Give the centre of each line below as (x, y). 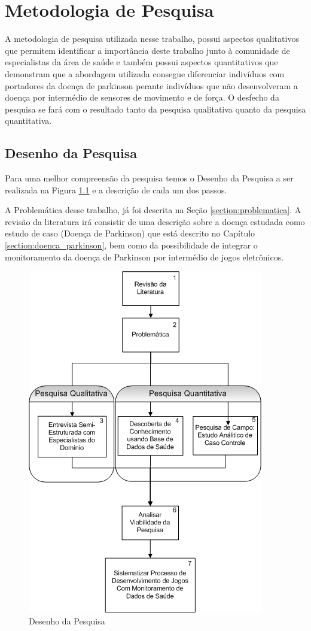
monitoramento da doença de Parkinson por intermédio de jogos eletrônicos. (144, 257)
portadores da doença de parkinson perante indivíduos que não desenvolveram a (151, 85)
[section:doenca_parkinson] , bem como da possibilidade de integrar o (131, 245)
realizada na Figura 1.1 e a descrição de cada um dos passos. (116, 189)
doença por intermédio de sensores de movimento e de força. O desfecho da (142, 97)
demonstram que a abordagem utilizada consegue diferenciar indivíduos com (145, 73)
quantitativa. (28, 121)
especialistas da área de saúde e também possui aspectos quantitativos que (141, 62)
